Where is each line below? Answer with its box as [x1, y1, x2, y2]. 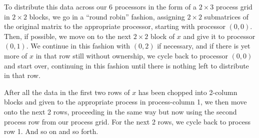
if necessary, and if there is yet [157, 40, 250, 51]
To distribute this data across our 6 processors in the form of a [4, 1, 196, 11]
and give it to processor [183, 30, 255, 41]
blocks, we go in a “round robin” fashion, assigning [29, 11, 185, 21]
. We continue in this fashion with [26, 40, 130, 51]
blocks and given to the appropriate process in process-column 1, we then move [4, 96, 247, 107]
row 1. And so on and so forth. [4, 126, 98, 136]
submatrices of [204, 11, 249, 21]
